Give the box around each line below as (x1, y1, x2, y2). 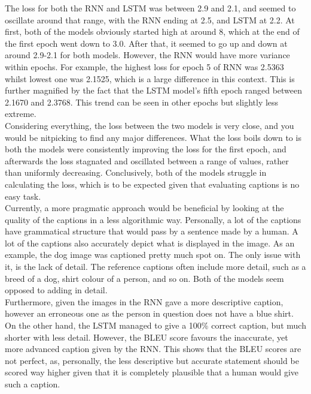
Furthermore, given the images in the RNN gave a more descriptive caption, (5, 295, 283, 308)
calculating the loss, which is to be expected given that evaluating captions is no (5, 178, 300, 190)
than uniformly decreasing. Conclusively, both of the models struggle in (5, 166, 267, 179)
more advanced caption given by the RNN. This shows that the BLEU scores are (5, 342, 301, 355)
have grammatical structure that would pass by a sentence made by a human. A (5, 225, 298, 237)
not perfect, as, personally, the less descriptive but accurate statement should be (5, 354, 299, 366)
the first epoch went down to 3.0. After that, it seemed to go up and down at (5, 37, 288, 49)
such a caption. (5, 378, 60, 390)
